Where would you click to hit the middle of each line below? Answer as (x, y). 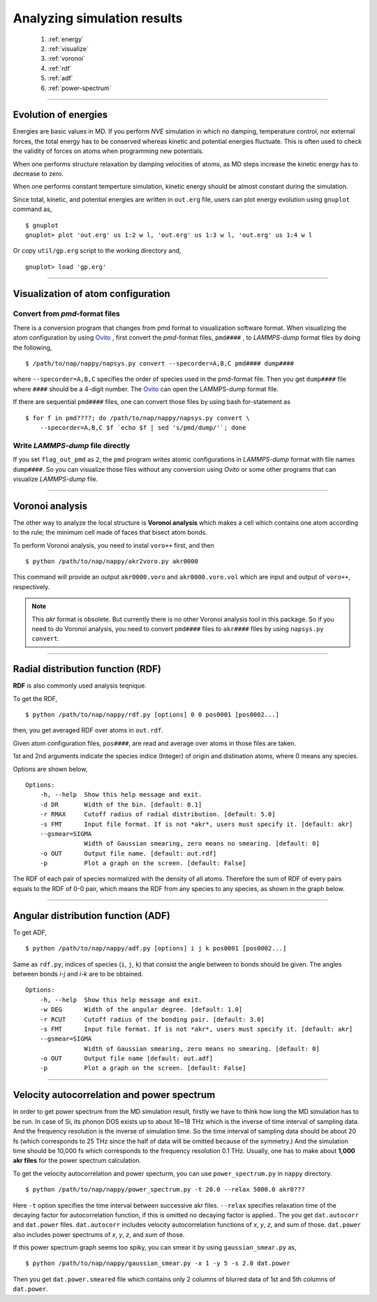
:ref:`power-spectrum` (80, 88)
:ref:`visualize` (68, 48)
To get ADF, (30, 932)
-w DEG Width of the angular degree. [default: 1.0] (141, 1010)
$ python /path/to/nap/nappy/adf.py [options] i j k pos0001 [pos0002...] (156, 948)
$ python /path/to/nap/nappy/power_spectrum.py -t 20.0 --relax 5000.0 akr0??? (165, 1189)
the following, (32, 347)
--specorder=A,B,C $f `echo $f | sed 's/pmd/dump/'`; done (143, 427)
